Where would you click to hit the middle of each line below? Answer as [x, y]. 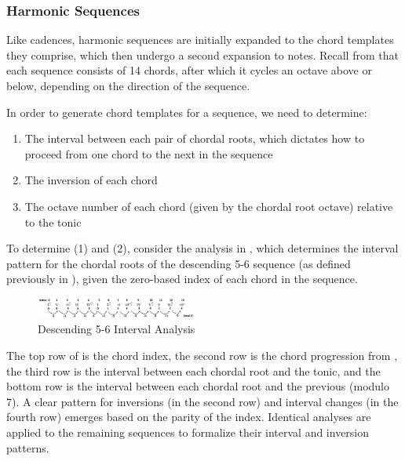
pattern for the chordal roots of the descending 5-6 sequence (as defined [179, 263]
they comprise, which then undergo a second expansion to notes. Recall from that [202, 54]
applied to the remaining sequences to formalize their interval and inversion [188, 432]
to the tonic [53, 221]
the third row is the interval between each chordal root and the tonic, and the [193, 370]
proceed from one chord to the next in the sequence [149, 153]
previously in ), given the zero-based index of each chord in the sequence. [182, 279]
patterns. [28, 447]
